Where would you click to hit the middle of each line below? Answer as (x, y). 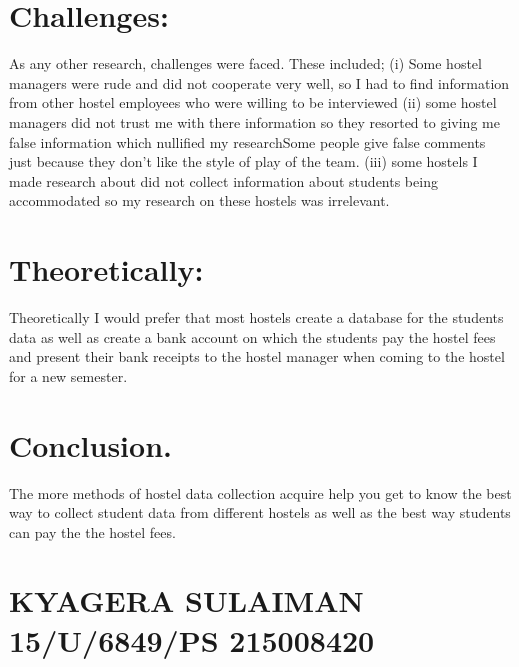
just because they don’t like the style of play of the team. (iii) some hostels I (243, 161)
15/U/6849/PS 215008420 (192, 639)
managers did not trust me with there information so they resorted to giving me (254, 121)
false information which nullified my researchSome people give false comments (247, 141)
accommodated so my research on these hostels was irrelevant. (199, 200)
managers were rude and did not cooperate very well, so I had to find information (259, 82)
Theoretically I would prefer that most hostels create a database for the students (256, 317)
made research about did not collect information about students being (223, 180)
